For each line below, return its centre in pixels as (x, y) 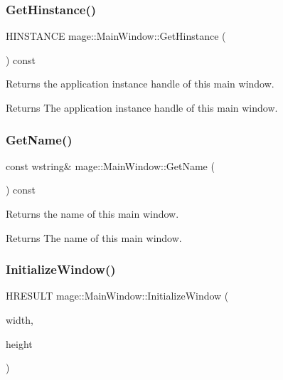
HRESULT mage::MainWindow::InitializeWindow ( (117, 296)
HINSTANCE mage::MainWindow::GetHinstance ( (116, 36)
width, (20, 320)
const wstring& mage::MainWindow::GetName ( (110, 165)
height (19, 343)
